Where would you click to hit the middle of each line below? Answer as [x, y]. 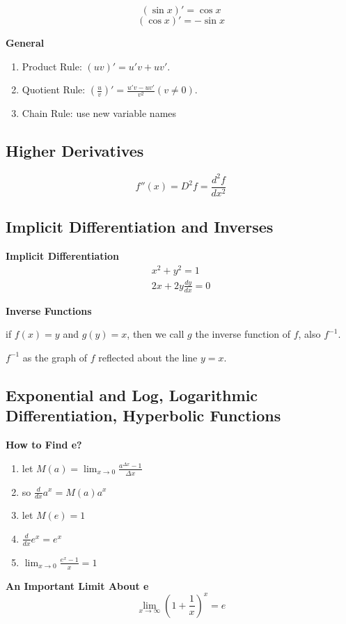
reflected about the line [148, 357]
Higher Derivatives [75, 151]
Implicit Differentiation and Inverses [140, 227]
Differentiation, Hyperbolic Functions [143, 415]
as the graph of [55, 357]
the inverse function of [243, 334]
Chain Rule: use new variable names [99, 113]
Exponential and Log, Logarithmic [132, 395]
